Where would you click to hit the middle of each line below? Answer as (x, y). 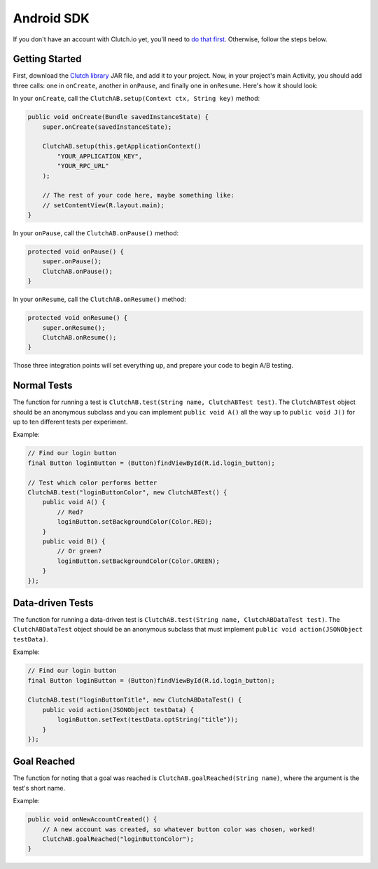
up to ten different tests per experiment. (70, 422)
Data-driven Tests (53, 603)
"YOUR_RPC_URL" (83, 166)
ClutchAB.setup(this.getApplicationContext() (122, 146)
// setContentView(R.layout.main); (103, 205)
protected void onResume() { (78, 318)
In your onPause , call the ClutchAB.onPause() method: (96, 233)
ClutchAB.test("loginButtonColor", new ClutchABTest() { (127, 493)
